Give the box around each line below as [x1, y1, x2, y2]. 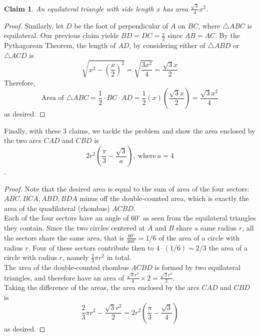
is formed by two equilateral [154, 261, 240, 272]
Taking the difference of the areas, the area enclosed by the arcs [4, 282, 199, 292]
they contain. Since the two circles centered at [4, 222, 145, 233]
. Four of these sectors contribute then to [28, 242, 154, 252]
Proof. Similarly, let [4, 20, 64, 30]
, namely [62, 252, 89, 262]
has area [162, 3, 188, 13]
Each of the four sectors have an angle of [4, 212, 129, 223]
